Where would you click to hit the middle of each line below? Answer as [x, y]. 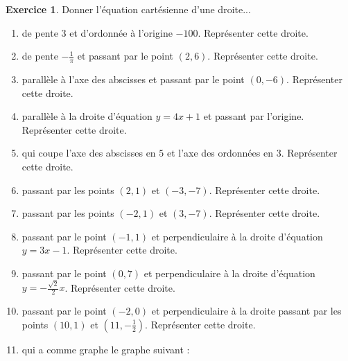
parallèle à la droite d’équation [87, 116]
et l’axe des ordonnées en [220, 153]
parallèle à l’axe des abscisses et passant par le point [133, 79]
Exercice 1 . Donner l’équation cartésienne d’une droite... [128, 9]
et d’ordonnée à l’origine [121, 32]
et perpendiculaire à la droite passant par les [246, 311]
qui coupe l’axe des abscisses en [89, 153]
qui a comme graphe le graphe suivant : [106, 349]
